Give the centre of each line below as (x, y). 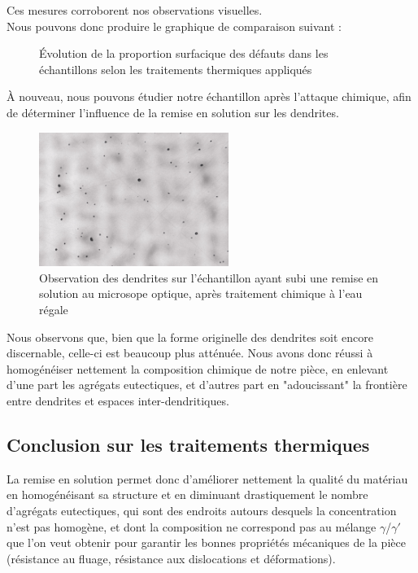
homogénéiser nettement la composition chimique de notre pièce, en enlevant (198, 368)
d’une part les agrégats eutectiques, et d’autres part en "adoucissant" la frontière (207, 385)
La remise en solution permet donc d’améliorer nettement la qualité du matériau (207, 478)
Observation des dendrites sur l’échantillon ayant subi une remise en (209, 277)
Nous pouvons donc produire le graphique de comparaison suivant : (174, 26)
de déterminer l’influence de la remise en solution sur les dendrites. (173, 112)
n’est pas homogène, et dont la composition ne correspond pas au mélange (192, 526)
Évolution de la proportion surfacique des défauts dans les (184, 53)
